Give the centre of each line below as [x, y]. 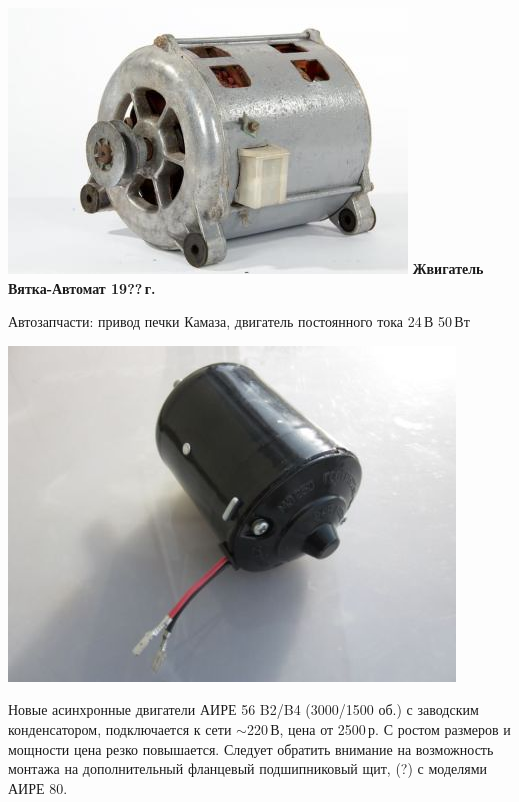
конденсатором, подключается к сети [120, 728]
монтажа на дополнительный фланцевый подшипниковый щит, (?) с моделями [247, 768]
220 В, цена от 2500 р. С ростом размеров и [378, 728]
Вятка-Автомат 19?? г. [82, 287]
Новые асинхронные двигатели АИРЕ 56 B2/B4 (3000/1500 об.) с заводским [243, 709]
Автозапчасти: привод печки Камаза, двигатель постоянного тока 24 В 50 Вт [239, 321]
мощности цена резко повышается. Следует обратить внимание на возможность [251, 748]
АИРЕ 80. [38, 787]
